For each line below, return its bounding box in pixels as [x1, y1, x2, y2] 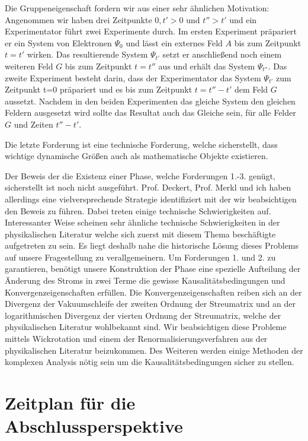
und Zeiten [14, 118, 53, 130]
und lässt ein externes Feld [126, 36, 223, 49]
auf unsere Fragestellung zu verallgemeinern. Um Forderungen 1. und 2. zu [5, 250, 276, 263]
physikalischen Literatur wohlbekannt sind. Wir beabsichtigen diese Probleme [5, 321, 287, 333]
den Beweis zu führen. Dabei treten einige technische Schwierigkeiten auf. [5, 204, 271, 217]
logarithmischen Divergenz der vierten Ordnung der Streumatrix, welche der [5, 309, 281, 321]
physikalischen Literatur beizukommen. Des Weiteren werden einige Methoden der [5, 344, 303, 356]
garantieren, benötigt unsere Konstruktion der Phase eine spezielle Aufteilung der [5, 262, 301, 275]
